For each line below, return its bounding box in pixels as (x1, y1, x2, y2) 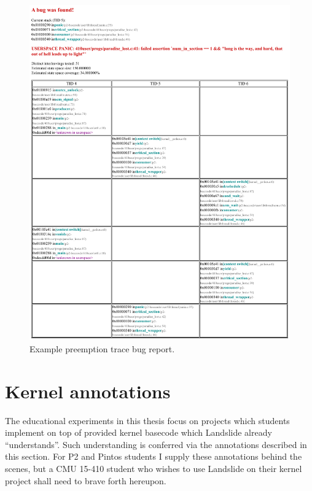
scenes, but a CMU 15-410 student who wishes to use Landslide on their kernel (5, 462, 302, 474)
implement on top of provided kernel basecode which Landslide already (5, 426, 272, 439)
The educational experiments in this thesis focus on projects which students (5, 414, 290, 427)
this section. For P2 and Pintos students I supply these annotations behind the (5, 450, 302, 463)
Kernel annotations (5, 378, 171, 403)
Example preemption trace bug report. (29, 342, 175, 355)
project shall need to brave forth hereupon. (5, 474, 166, 487)
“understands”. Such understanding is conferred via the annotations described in (5, 438, 307, 450)
